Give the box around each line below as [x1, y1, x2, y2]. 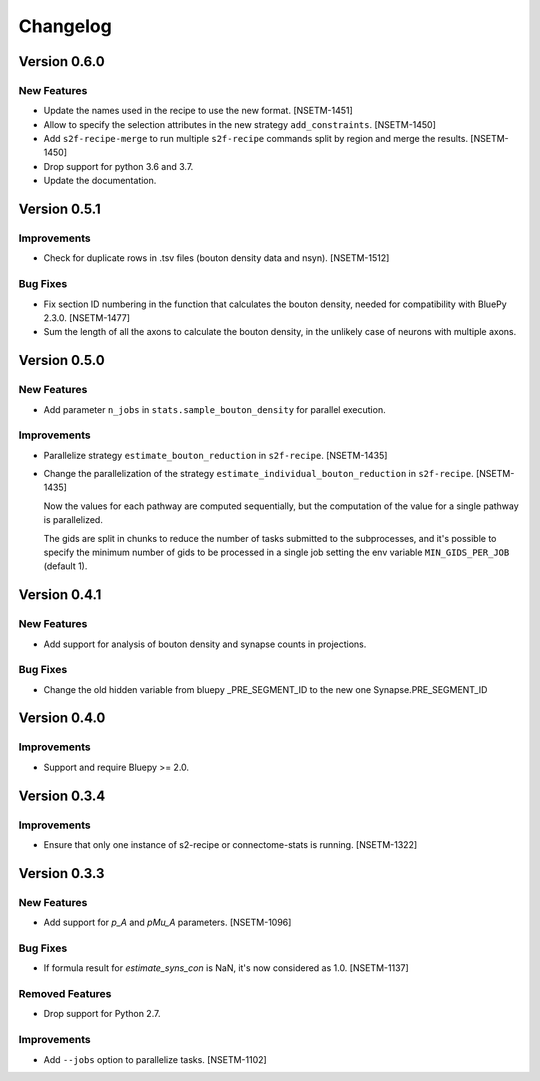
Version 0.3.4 [18, 787, 106, 804]
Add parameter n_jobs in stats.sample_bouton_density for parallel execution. [43, 403, 386, 415]
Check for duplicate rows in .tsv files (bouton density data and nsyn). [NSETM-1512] [43, 252, 390, 264]
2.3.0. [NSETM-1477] [43, 311, 130, 324]
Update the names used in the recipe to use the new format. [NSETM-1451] [43, 105, 354, 117]
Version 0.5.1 [18, 201, 102, 218]
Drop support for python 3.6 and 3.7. [43, 160, 194, 172]
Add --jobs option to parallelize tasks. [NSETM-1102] [43, 1053, 267, 1065]
